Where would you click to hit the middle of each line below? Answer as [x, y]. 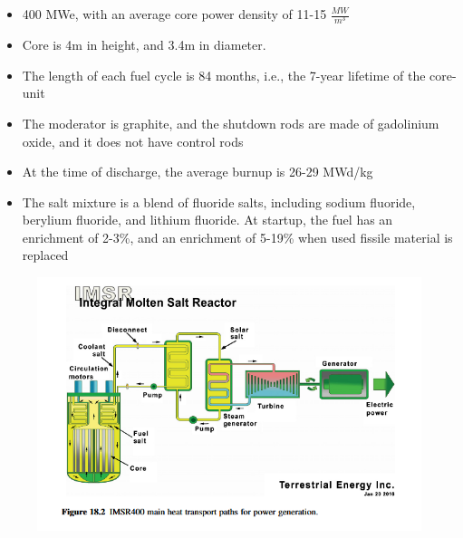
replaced [45, 255]
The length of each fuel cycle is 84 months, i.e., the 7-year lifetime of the [224, 75]
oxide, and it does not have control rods [133, 141]
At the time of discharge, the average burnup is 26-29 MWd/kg [198, 172]
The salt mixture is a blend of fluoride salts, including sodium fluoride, [219, 202]
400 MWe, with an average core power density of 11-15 [174, 14]
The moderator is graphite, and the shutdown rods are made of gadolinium [231, 123]
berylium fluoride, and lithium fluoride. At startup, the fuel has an [207, 220]
